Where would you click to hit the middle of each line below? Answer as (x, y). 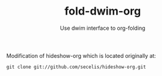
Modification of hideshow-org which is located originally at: (81, 55)
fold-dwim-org (103, 11)
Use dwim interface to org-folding (103, 28)
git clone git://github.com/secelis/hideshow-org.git (76, 67)
